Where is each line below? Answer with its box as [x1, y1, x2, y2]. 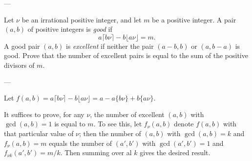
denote [174, 119, 194, 129]
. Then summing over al [60, 147, 132, 158]
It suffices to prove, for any [4, 109, 84, 119]
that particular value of [4, 128, 74, 138]
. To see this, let [93, 119, 142, 129]
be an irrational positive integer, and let [21, 14, 142, 24]
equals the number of [49, 138, 112, 148]
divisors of [4, 60, 35, 70]
